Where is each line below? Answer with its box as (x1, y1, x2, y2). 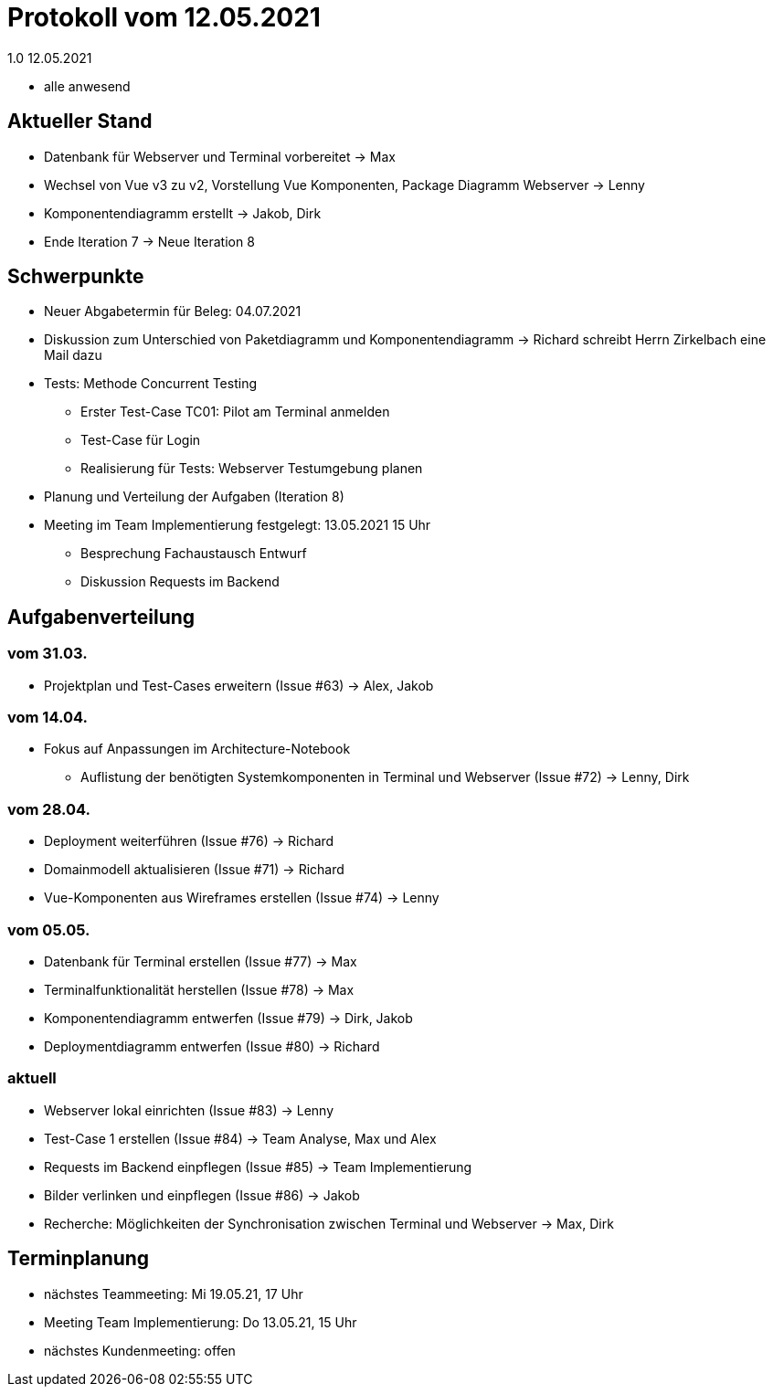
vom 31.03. (7, 644, 88, 663)
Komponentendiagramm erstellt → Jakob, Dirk (44, 205, 322, 221)
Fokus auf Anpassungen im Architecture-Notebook (44, 741, 351, 757)
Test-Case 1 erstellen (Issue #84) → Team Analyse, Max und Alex (44, 1130, 437, 1146)
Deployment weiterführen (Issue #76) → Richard (44, 833, 334, 850)
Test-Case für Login (80, 432, 201, 449)
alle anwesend (44, 78, 131, 94)
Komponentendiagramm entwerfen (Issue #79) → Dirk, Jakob (44, 1009, 413, 1026)
